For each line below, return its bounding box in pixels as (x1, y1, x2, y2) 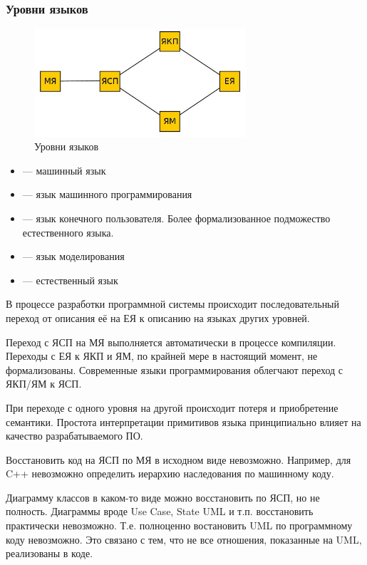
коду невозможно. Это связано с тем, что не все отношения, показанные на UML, (6, 532, 362, 546)
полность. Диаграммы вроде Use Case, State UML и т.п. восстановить (6, 504, 314, 519)
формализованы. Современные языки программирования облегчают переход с (6, 362, 343, 377)
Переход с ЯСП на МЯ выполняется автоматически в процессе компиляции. (6, 334, 336, 349)
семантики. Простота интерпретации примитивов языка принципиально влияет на (6, 414, 361, 429)
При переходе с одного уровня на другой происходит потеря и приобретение (6, 400, 338, 415)
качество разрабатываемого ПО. (6, 428, 143, 443)
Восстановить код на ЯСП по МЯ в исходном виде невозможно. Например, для (6, 452, 351, 467)
